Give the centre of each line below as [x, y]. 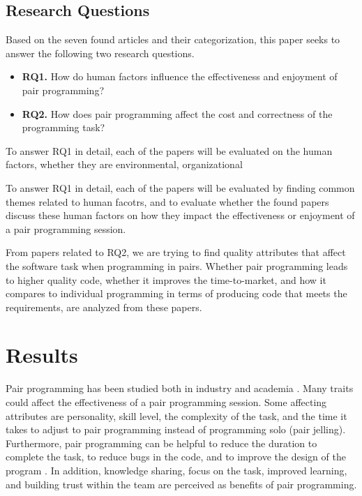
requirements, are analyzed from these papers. [104, 307]
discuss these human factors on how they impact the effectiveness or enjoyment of [180, 215]
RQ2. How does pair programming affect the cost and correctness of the [177, 113]
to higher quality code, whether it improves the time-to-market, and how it [166, 279]
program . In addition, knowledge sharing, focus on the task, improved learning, [176, 470]
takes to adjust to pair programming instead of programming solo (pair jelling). [176, 429]
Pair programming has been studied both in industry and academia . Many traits [180, 388]
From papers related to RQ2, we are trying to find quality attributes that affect [176, 252]
